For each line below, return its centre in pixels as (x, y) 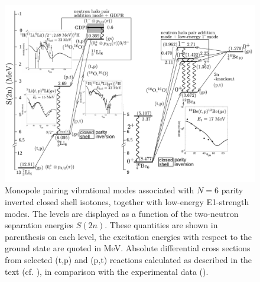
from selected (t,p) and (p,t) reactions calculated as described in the (129, 259)
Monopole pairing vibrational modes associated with (100, 190)
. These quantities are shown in (161, 225)
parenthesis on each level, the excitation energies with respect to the (129, 236)
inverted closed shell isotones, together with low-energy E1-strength (127, 201)
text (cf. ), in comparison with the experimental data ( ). (107, 271)
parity (232, 190)
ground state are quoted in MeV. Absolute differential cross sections (128, 248)
